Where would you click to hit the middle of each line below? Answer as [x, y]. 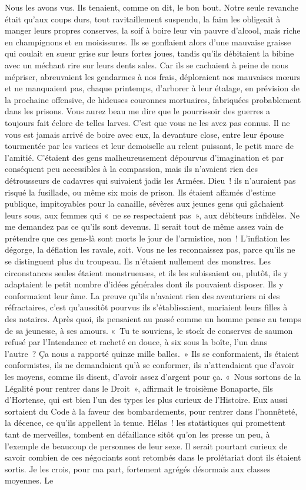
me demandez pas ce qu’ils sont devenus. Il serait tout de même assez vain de [144, 226]
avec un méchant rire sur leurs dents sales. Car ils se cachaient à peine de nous [147, 64]
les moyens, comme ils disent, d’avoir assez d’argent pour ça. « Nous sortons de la [153, 376]
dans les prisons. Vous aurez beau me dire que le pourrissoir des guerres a [137, 111]
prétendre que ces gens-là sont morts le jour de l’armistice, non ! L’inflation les [147, 238]
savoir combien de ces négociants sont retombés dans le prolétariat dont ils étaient [153, 457]
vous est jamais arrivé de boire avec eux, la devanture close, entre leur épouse [144, 134]
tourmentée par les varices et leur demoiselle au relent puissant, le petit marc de [149, 146]
